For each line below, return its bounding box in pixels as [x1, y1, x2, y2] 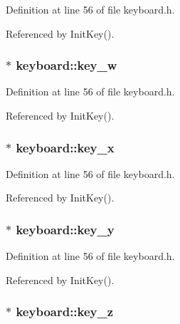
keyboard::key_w [16, 56, 117, 74]
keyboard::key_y [16, 220, 115, 238]
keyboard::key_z [16, 303, 114, 320]
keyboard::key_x [16, 138, 115, 156]
